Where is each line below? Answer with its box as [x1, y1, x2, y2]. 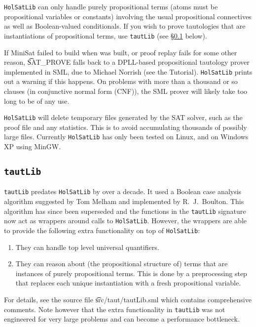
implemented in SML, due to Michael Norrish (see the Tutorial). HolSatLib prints [4, 66, 253, 77]
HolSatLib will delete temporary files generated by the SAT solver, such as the [4, 112, 243, 123]
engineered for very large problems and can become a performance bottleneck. [4, 314, 240, 324]
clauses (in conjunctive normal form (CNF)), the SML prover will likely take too [4, 85, 248, 96]
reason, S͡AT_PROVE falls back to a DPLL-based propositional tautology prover [4, 57, 250, 67]
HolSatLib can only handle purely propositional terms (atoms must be [4, 1, 218, 11]
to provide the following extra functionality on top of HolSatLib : [4, 225, 200, 235]
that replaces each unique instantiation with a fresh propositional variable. [15, 278, 241, 288]
